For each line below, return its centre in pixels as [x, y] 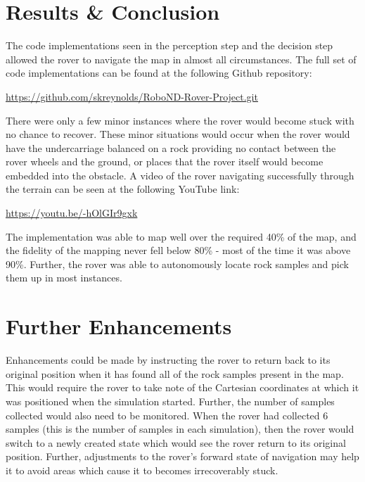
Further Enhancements [119, 326]
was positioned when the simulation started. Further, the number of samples [170, 401]
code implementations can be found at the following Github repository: [159, 73]
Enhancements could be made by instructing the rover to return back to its [168, 360]
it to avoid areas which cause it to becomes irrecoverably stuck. [142, 470]
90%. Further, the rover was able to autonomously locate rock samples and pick [177, 264]
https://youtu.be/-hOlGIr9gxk [72, 213]
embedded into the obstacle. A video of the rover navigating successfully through [180, 175]
